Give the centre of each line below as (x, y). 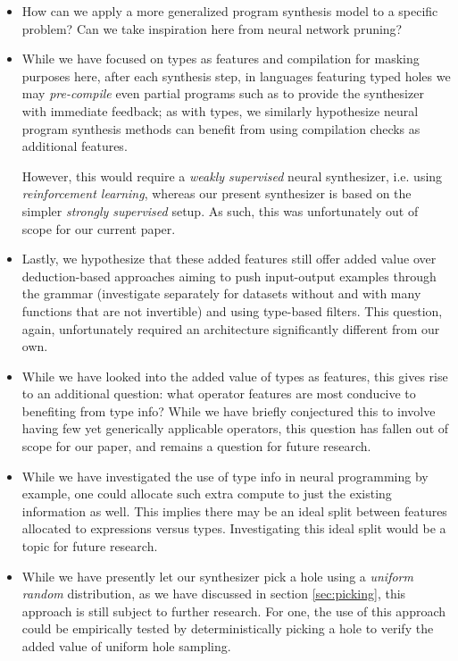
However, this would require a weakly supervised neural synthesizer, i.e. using (232, 176)
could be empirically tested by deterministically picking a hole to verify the (228, 628)
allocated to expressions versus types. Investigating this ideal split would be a (234, 528)
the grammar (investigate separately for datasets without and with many (221, 293)
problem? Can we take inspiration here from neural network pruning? (212, 28)
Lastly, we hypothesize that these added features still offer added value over (229, 259)
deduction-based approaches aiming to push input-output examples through (229, 276)
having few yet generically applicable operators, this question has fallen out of (235, 428)
